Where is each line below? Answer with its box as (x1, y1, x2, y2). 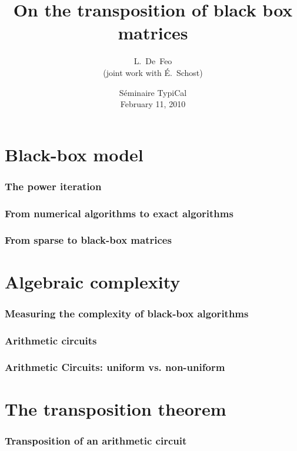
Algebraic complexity (5, 269, 181, 293)
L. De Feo (134, 55, 172, 67)
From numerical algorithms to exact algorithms (5, 205, 233, 220)
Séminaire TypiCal (119, 86, 187, 98)
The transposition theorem (5, 396, 226, 420)
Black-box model (5, 142, 144, 166)
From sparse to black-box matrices (5, 233, 172, 247)
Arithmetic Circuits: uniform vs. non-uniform (5, 360, 225, 374)
